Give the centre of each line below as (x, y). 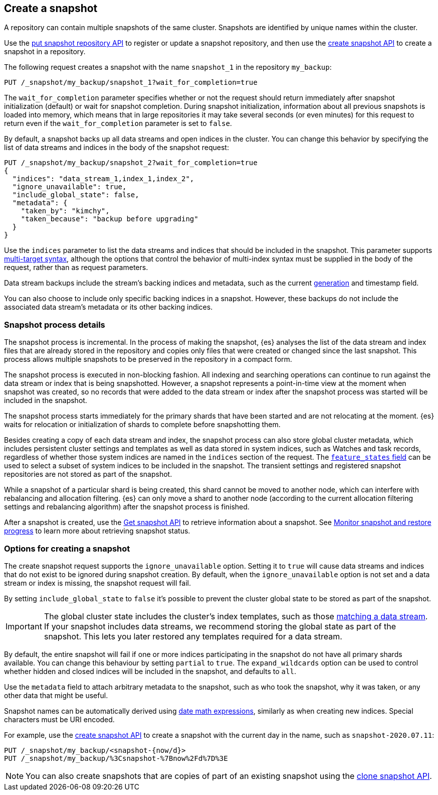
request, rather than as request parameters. (76, 268)
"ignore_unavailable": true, (69, 187)
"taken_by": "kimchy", (65, 211)
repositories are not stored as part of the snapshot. (88, 474)
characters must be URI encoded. (59, 719)
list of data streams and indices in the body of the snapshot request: (117, 148)
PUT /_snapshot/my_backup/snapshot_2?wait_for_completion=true (131, 163)
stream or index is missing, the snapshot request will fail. (97, 583)
